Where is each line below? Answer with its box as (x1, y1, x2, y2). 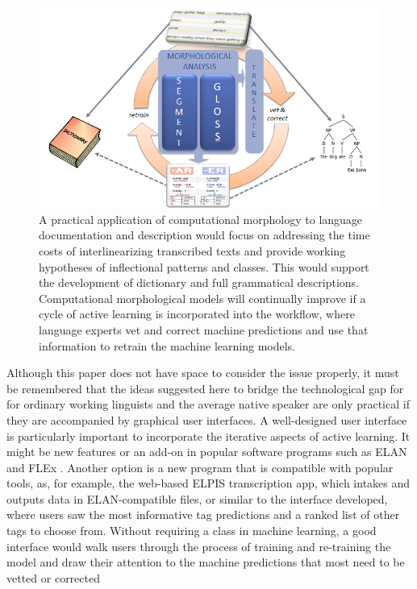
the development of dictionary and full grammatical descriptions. (39, 274, 359, 291)
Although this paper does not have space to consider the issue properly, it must (6, 364, 399, 381)
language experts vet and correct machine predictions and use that (39, 321, 369, 338)
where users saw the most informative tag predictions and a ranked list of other (6, 506, 400, 523)
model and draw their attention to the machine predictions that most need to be (6, 554, 405, 570)
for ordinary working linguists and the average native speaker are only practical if (6, 396, 410, 413)
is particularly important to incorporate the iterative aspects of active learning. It (6, 427, 411, 444)
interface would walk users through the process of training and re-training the (6, 537, 391, 554)
